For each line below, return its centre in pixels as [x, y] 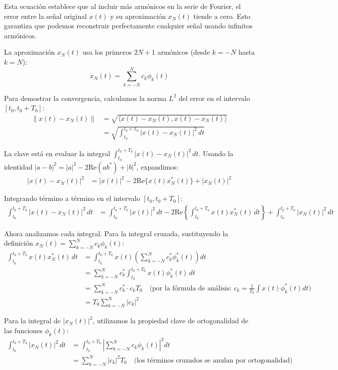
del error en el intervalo [214, 98]
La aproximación [30, 52]
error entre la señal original [46, 16]
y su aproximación [138, 16]
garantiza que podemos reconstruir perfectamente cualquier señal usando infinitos [128, 26]
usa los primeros [107, 52]
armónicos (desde [184, 52]
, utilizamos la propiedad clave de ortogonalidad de [170, 321]
